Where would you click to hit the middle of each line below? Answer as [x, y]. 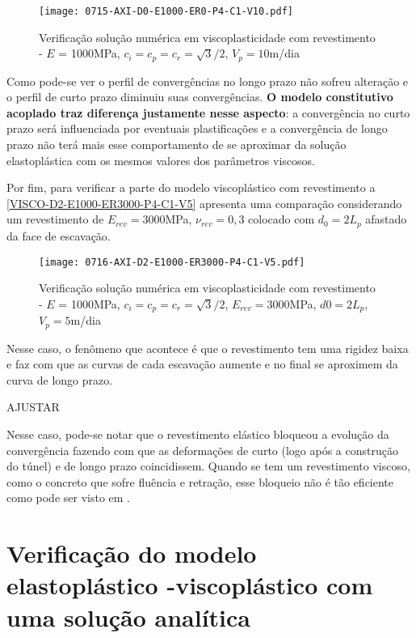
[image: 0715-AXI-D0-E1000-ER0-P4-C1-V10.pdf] [166, 11]
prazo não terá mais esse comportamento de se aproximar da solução [176, 145]
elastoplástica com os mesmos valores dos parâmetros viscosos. [161, 160]
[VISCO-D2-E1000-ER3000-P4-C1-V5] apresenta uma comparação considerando [204, 203]
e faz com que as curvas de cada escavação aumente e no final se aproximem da [202, 364]
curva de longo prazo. [60, 379]
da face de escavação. [59, 235]
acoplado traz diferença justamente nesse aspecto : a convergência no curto [208, 112]
